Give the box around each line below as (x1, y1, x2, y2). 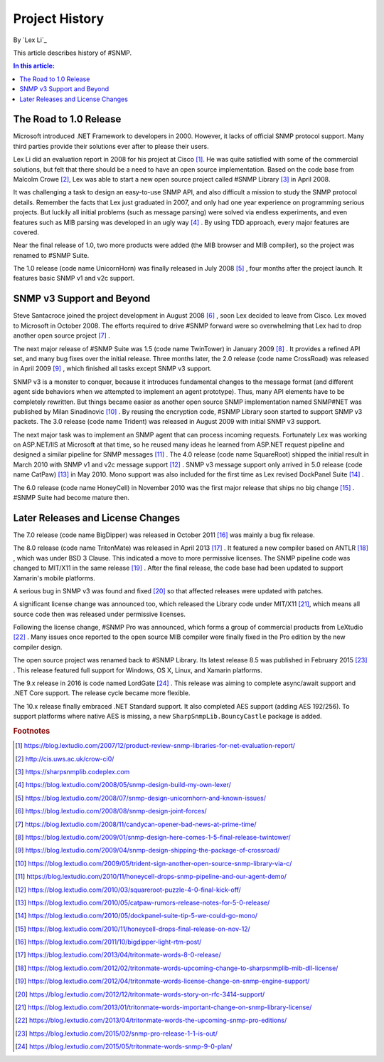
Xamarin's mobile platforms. (13, 573, 95, 582)
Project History (13, 11, 105, 26)
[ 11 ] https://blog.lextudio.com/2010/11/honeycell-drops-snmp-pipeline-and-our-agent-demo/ (15, 873, 287, 881)
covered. (13, 228, 39, 236)
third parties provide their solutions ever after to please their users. (13, 142, 209, 150)
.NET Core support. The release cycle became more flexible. (13, 689, 191, 697)
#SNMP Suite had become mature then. (13, 494, 129, 502)
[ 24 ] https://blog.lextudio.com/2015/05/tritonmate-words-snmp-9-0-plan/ (15, 1042, 233, 1051)
